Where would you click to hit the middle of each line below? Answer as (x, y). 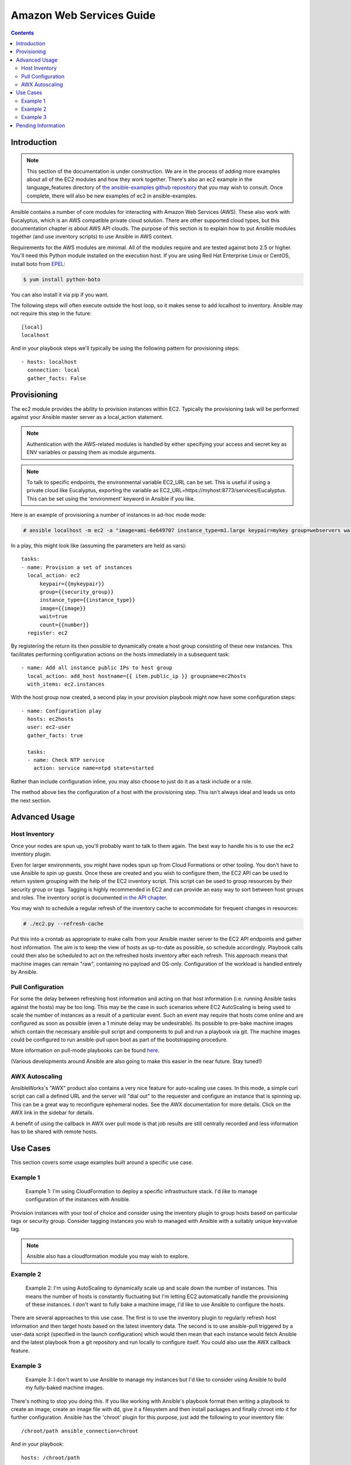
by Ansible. (24, 972)
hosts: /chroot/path (51, 1457)
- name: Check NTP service (66, 760)
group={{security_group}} (77, 592)
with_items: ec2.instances (66, 684)
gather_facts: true (55, 735)
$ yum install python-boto (62, 279)
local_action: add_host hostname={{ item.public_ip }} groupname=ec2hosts (137, 676)
